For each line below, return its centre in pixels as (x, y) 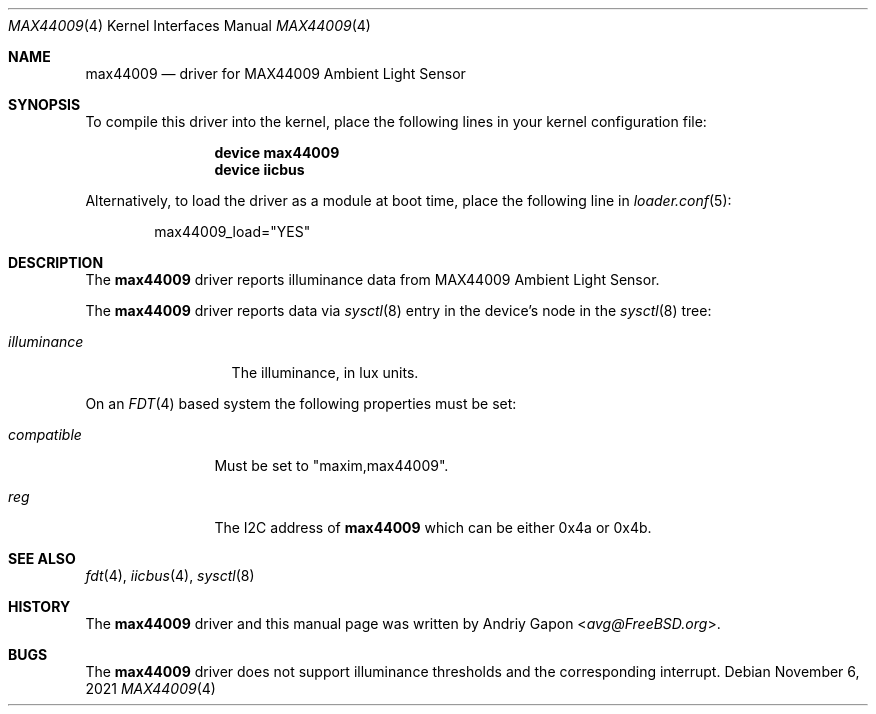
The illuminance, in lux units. (325, 372)
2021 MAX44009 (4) (150, 688)
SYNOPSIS (44, 104)
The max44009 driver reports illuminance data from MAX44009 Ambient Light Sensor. (372, 279)
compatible (45, 434)
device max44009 (277, 152)
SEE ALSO (42, 558)
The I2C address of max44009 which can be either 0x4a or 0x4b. (433, 527)
